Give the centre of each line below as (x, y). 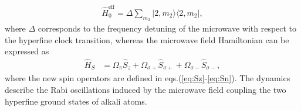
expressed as (27, 51)
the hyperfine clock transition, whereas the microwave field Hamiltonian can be (147, 39)
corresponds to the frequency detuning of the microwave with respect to (167, 28)
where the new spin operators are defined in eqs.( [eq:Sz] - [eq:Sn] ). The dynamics (148, 78)
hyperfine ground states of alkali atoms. (76, 101)
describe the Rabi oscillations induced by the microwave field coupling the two (146, 90)
